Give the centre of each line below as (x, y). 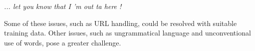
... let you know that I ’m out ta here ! (63, 6)
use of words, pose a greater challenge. (63, 42)
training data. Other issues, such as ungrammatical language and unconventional (127, 33)
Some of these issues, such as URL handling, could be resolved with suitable (121, 23)
